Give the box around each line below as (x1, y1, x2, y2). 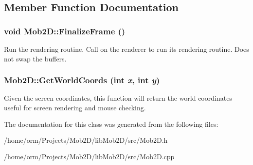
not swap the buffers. (4, 53, 67, 63)
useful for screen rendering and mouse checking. (4, 103, 146, 112)
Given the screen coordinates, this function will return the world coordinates (4, 93, 232, 103)
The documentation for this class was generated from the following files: (4, 119, 218, 129)
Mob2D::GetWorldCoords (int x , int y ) (4, 74, 160, 86)
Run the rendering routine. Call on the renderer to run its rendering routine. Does (4, 44, 249, 54)
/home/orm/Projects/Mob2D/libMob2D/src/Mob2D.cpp (4, 151, 175, 161)
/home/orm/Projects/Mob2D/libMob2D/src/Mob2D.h (4, 135, 168, 145)
